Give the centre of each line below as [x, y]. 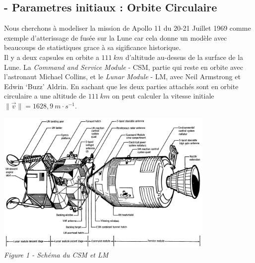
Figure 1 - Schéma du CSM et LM [56, 255]
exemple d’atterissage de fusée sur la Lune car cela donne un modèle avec [116, 37]
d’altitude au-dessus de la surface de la [184, 57]
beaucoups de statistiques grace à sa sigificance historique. [93, 47]
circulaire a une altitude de [45, 96]
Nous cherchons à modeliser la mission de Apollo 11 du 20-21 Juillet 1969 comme [127, 28]
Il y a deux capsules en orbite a [52, 57]
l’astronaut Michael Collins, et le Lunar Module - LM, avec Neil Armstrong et [122, 77]
